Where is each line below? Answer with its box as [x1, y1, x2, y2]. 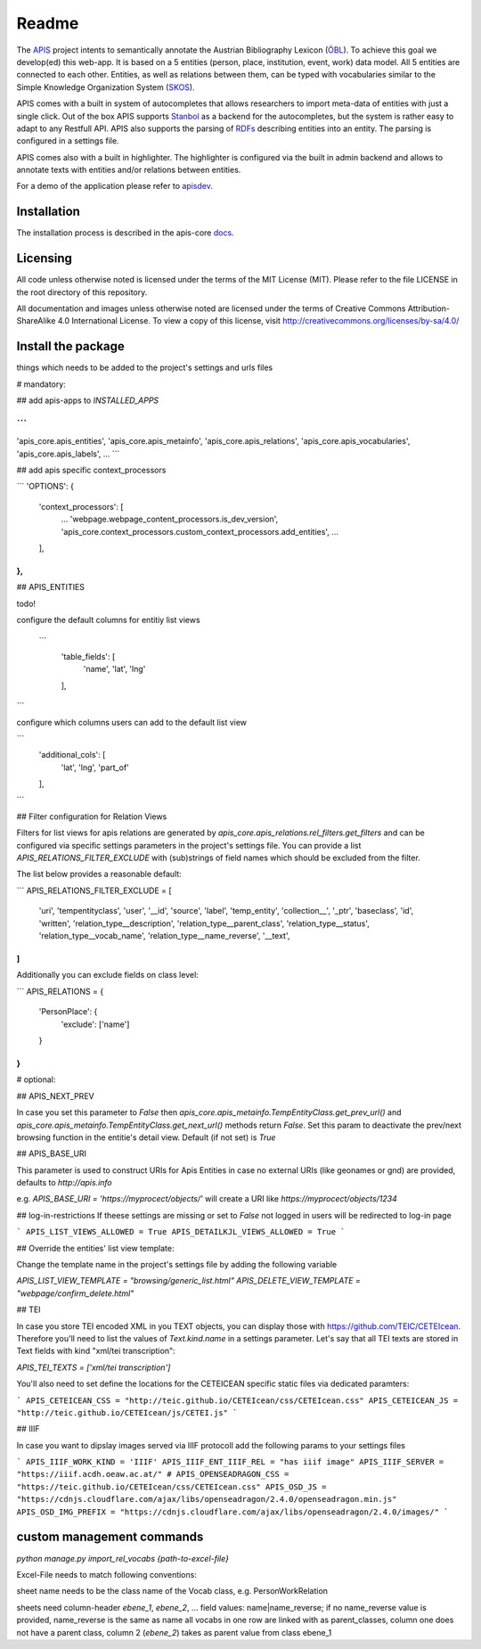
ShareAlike [16, 316, 56, 326]
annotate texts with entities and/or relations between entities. [16, 165, 241, 176]
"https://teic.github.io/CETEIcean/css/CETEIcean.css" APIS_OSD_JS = [16, 1481, 327, 1492]
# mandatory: [16, 379, 66, 390]
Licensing [16, 250, 73, 267]
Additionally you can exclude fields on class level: [16, 970, 200, 980]
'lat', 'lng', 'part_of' [61, 762, 129, 773]
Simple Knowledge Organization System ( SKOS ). [16, 81, 195, 93]
